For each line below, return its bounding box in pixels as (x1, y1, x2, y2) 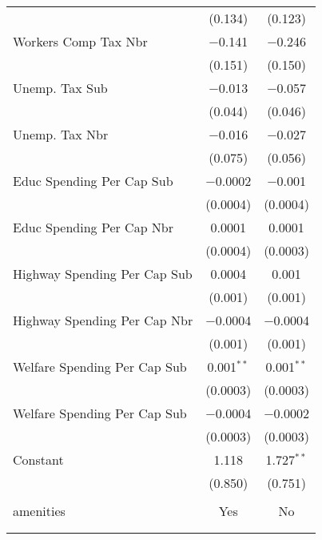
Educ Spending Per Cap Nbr (13, 218, 174, 236)
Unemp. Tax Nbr (13, 125, 109, 143)
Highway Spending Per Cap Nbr (13, 311, 193, 329)
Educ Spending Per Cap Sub (13, 171, 173, 190)
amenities (13, 502, 66, 520)
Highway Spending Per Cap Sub (13, 264, 193, 283)
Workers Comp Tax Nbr (13, 32, 148, 50)
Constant (13, 450, 64, 469)
